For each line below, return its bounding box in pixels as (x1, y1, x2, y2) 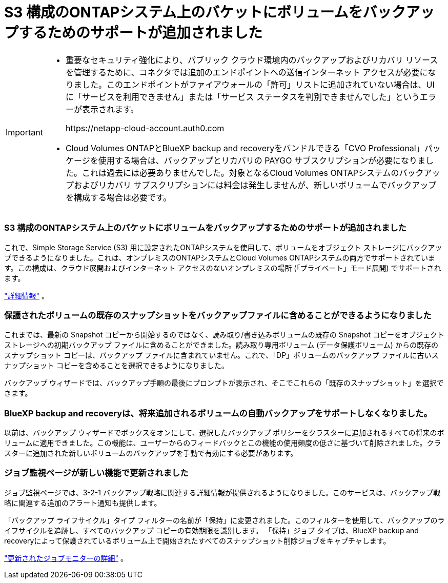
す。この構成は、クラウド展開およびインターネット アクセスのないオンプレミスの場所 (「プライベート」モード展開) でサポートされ (4, 263, 441, 272)
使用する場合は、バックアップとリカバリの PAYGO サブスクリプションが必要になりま (98, 155, 426, 166)
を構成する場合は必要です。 (65, 192, 172, 203)
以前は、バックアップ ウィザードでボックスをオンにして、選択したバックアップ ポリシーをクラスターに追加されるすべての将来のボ (4, 428, 444, 437)
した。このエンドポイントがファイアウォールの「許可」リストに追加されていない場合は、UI (82, 79, 435, 90)
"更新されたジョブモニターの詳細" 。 (4, 553, 128, 562)
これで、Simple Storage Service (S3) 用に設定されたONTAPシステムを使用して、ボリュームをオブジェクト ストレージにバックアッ (4, 243, 442, 252)
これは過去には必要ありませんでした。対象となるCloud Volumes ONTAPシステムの (82, 167, 399, 178)
